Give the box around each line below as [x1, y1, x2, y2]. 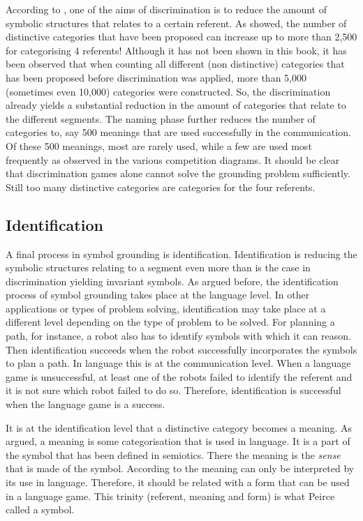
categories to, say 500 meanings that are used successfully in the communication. [6, 125, 351, 139]
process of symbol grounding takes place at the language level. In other [6, 287, 310, 302]
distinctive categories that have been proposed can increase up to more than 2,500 [6, 29, 357, 44]
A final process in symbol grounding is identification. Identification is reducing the [6, 246, 357, 261]
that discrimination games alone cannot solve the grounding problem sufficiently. [6, 166, 350, 181]
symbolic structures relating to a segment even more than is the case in [6, 260, 311, 275]
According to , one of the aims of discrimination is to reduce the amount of [6, 2, 327, 16]
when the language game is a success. [6, 397, 165, 411]
